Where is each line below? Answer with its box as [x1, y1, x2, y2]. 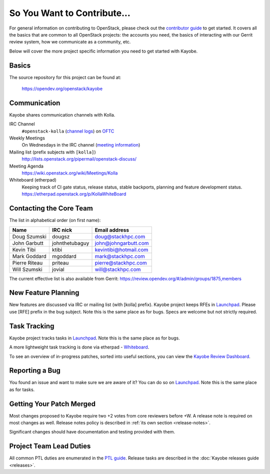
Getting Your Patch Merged [9, 399, 96, 408]
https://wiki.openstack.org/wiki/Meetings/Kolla [21, 170, 118, 176]
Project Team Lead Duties [9, 442, 91, 450]
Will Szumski [12, 265, 42, 272]
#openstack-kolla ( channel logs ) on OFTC [21, 128, 114, 134]
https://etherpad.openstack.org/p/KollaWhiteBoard [21, 191, 126, 197]
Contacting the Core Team [9, 204, 93, 212]
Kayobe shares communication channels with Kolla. [9, 111, 115, 117]
